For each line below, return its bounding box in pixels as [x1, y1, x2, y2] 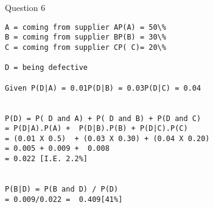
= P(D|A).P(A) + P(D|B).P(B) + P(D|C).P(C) [5, 124, 188, 133]
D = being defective [5, 63, 88, 72]
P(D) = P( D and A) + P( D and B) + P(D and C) [5, 114, 201, 123]
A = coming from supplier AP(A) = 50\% [5, 23, 166, 32]
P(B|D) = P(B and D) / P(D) [5, 185, 119, 194]
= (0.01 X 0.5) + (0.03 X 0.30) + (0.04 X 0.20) [5, 134, 210, 143]
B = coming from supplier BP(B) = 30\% [5, 33, 166, 42]
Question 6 [5, 1, 46, 13]
